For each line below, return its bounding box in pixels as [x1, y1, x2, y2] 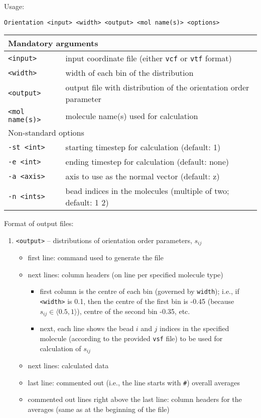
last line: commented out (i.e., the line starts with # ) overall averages [28, 377, 240, 387]
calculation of [40, 343, 81, 353]
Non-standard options [8, 127, 84, 139]
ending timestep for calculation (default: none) [65, 156, 229, 168]
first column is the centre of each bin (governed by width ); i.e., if [40, 286, 239, 296]
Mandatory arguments [8, 37, 98, 49]
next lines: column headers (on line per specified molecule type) [28, 269, 223, 279]
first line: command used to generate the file [28, 252, 164, 263]
